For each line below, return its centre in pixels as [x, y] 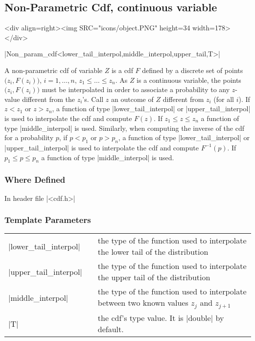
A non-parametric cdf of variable [54, 70]
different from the [48, 99]
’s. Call [93, 99]
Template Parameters [48, 220]
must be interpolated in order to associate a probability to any [136, 89]
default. [111, 329]
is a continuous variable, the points [189, 80]
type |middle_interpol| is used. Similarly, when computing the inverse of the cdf [124, 128]
